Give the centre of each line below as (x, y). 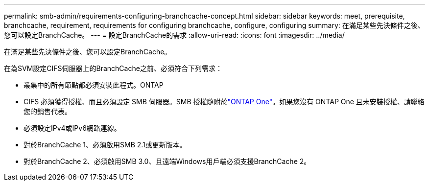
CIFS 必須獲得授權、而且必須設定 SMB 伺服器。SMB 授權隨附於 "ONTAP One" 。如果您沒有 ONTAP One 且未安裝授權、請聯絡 (224, 102)
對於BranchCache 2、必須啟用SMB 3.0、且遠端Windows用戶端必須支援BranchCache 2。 (167, 161)
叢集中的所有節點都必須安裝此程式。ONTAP (94, 85)
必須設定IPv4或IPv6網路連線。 (72, 128)
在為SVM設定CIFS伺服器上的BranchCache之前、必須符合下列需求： (113, 68)
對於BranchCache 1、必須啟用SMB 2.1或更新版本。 (105, 145)
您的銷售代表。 (48, 111)
